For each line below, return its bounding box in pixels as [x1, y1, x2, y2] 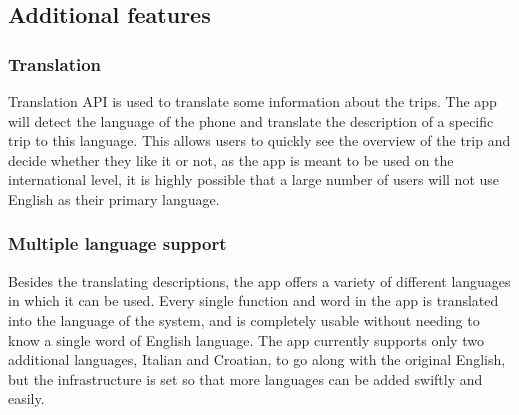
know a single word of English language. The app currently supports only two [8, 329, 484, 350]
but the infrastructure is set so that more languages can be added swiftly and [8, 368, 483, 389]
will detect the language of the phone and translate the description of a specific [8, 110, 494, 131]
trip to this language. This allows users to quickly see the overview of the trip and [8, 130, 511, 151]
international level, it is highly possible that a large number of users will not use [8, 169, 500, 190]
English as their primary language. [8, 188, 220, 209]
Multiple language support [8, 231, 227, 256]
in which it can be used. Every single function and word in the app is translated [8, 290, 499, 311]
